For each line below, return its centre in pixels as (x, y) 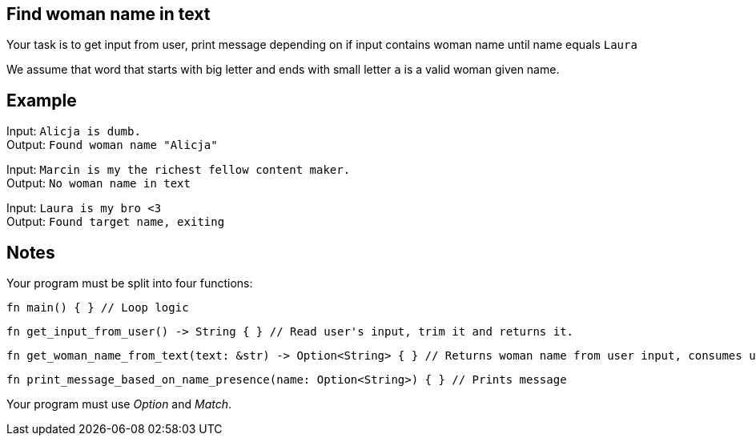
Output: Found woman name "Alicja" (112, 145)
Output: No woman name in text (99, 183)
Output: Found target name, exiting (116, 222)
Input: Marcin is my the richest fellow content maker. (179, 170)
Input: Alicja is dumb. (74, 131)
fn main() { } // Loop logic (98, 308)
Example (42, 100)
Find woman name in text (109, 14)
